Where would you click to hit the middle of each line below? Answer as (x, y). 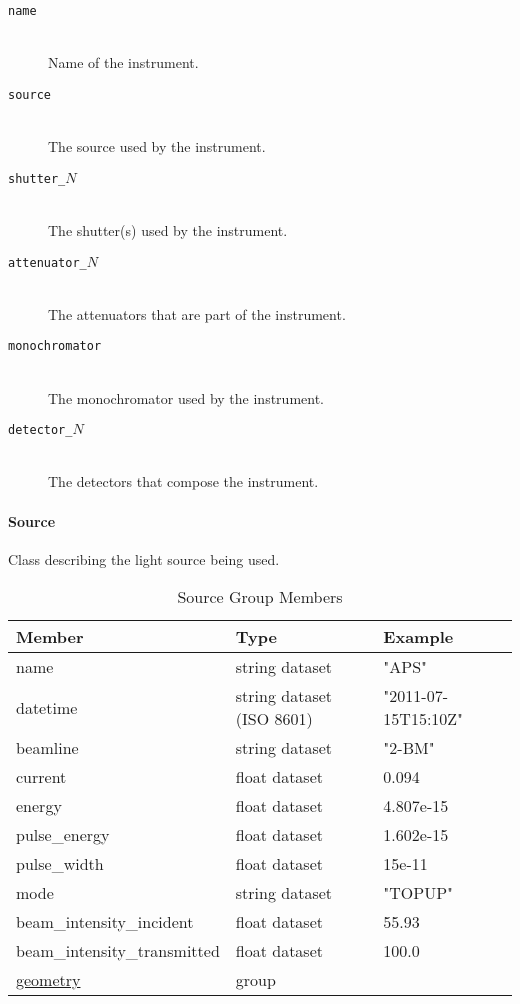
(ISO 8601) (274, 719)
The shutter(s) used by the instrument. (168, 229)
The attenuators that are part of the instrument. (197, 313)
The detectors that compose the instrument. (183, 481)
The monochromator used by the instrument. (186, 397)
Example (418, 637)
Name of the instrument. (123, 62)
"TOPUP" (418, 893)
